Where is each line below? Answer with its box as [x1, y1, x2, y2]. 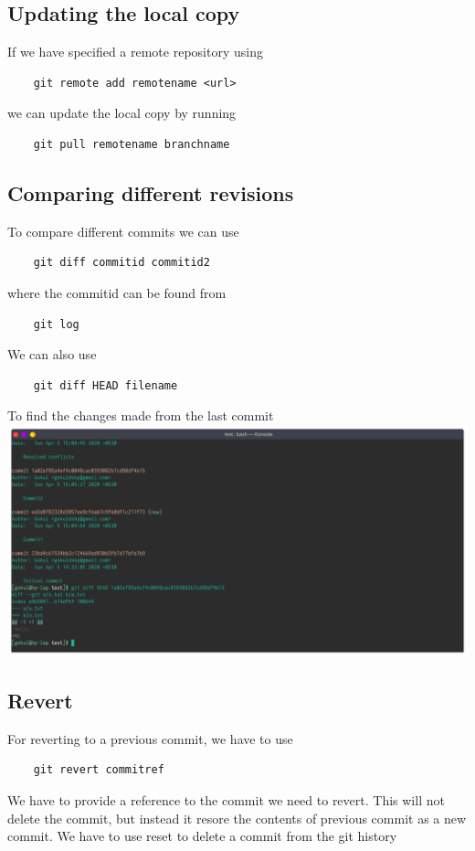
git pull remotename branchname [33, 137, 230, 151]
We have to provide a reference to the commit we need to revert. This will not [7, 790, 445, 809]
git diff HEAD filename [33, 378, 178, 392]
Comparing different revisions [7, 178, 294, 207]
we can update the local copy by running [7, 103, 237, 122]
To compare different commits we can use [7, 221, 239, 240]
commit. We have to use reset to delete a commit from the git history [7, 826, 397, 846]
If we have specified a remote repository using [7, 42, 263, 61]
